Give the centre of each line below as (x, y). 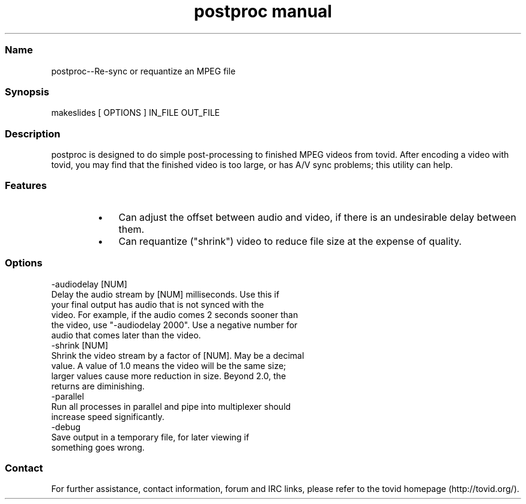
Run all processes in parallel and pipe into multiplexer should (171, 406)
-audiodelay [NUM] (89, 284)
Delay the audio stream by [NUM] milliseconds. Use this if (165, 294)
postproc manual (263, 11)
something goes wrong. (98, 447)
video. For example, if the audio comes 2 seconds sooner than (175, 314)
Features (26, 186)
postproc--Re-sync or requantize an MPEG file (144, 71)
